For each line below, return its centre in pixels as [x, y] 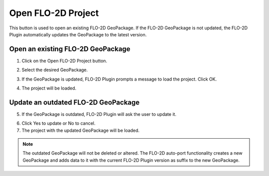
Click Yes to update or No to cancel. [59, 123]
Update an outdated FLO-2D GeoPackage [74, 102]
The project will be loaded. [49, 88]
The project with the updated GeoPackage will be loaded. [80, 130]
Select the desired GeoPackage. [55, 70]
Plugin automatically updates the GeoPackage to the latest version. [78, 34]
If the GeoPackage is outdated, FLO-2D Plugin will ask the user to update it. [99, 114]
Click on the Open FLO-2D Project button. [64, 61]
